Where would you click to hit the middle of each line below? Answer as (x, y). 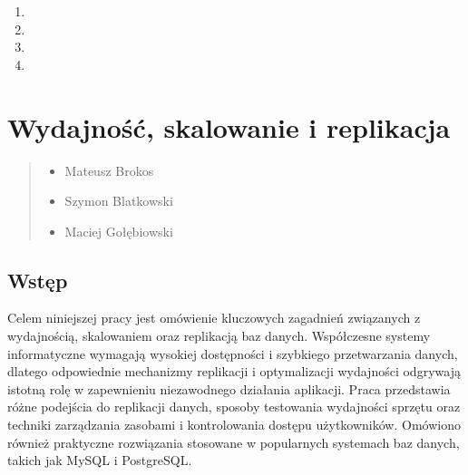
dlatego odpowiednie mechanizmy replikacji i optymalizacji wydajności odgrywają (234, 371)
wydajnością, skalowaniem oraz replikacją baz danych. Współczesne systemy (219, 336)
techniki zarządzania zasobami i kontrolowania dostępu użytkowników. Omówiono (234, 425)
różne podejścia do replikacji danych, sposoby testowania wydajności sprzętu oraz (234, 407)
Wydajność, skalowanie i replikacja (229, 126)
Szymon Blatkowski (119, 201)
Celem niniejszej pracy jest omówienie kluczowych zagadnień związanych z (214, 318)
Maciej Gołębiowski (119, 231)
